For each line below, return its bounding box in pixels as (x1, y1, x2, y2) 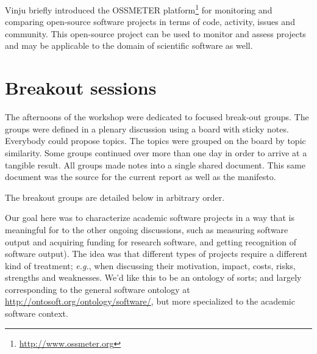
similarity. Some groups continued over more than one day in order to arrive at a (5, 146, 307, 159)
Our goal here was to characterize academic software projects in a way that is (5, 211, 294, 224)
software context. (5, 307, 68, 320)
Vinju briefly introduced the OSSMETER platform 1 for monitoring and (5, 2, 272, 16)
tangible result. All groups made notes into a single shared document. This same (5, 158, 305, 171)
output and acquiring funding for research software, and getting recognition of (5, 235, 297, 248)
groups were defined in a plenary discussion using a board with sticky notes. (5, 122, 289, 135)
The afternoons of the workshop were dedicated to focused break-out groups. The (5, 110, 309, 123)
